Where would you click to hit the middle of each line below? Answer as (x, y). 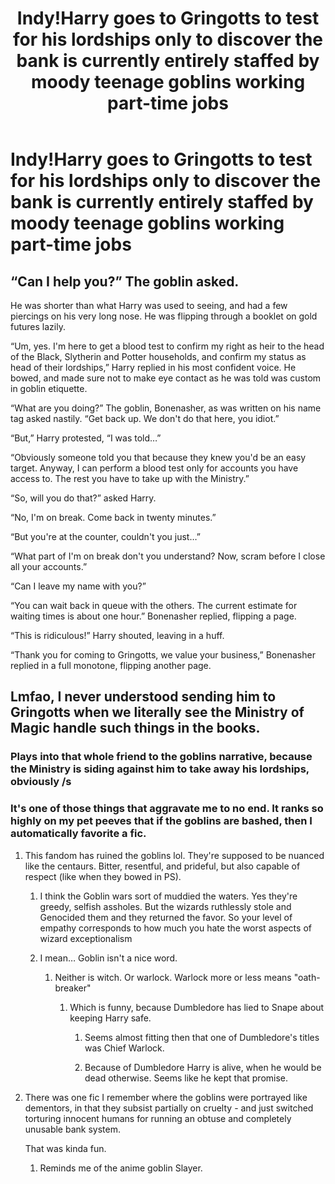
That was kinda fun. (65, 1148)
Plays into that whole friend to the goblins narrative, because (161, 757)
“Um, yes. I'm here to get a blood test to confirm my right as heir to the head (167, 346)
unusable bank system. (72, 1129)
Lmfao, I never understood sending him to (143, 697)
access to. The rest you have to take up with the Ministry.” (130, 478)
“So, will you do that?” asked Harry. (83, 498)
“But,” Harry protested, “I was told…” (86, 438)
